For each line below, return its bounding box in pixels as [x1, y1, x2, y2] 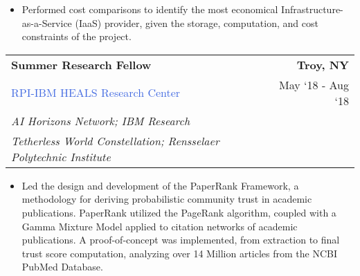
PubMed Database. [21, 259, 103, 274]
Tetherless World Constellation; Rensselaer [11, 132, 219, 149]
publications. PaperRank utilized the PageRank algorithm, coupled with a [21, 205, 336, 219]
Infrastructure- [281, 2, 343, 16]
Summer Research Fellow [11, 56, 152, 73]
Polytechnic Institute [11, 148, 111, 165]
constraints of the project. [21, 29, 132, 44]
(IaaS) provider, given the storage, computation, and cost [75, 15, 318, 30]
